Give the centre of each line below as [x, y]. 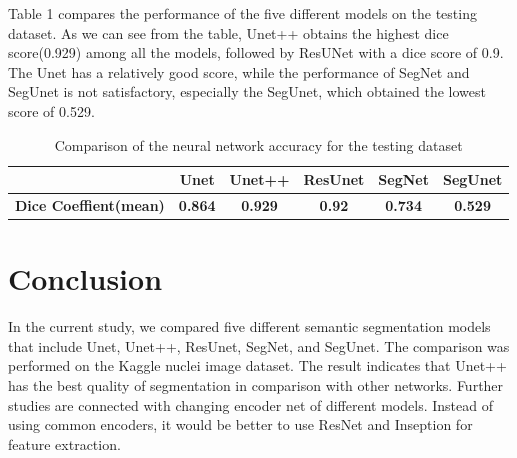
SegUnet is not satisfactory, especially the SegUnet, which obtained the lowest [247, 91]
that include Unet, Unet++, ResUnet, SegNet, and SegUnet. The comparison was [259, 345]
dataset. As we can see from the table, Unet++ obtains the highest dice [228, 32]
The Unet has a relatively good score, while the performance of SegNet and [239, 71]
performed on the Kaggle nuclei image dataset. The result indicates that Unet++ [257, 365]
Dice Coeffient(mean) [90, 205]
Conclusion [85, 278]
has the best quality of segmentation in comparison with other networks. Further [256, 385]
